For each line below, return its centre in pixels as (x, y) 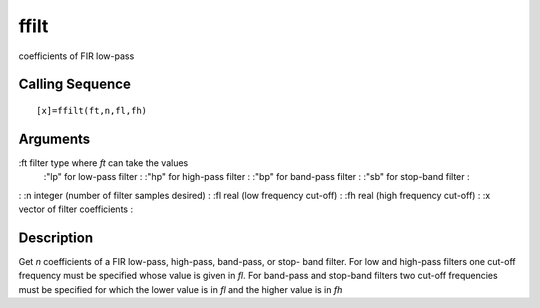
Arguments (54, 138)
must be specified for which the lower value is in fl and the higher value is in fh (180, 289)
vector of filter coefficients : (76, 209)
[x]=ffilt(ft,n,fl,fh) (92, 110)
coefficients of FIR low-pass (76, 56)
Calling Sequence (75, 84)
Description (56, 237)
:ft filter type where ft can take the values (103, 162)
